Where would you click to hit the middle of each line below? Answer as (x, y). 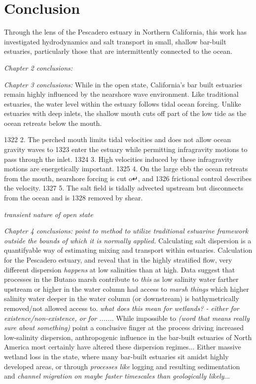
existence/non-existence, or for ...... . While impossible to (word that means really (127, 318)
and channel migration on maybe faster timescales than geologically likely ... (117, 376)
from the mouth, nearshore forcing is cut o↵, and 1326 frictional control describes (128, 178)
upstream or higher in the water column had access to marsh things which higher (127, 288)
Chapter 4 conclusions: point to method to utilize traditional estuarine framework (126, 231)
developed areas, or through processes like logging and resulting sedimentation (122, 366)
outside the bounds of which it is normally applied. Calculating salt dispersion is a (128, 240)
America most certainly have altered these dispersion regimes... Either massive (123, 347)
